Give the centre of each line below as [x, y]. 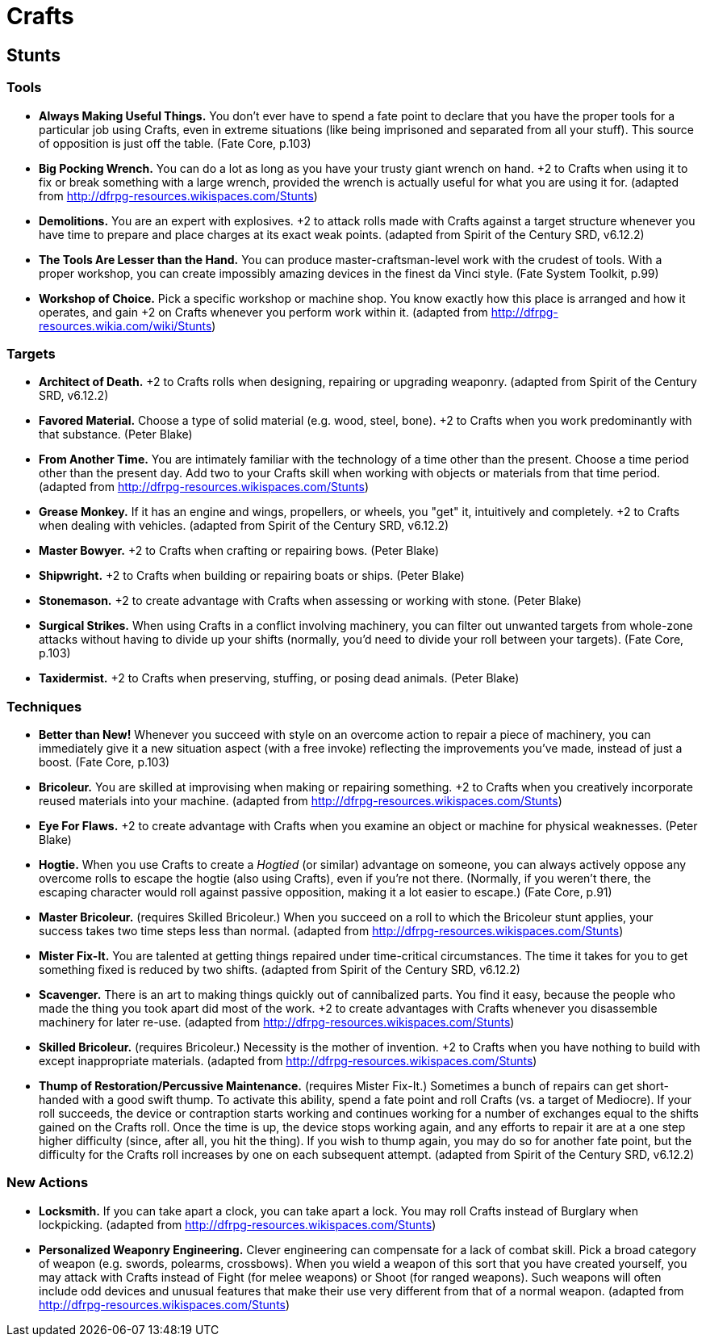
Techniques [44, 706]
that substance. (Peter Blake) [116, 434]
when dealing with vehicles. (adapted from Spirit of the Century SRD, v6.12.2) [244, 526]
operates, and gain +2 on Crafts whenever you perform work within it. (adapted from [263, 312]
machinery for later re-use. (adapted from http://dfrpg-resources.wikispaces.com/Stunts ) [277, 1022]
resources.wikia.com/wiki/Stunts [125, 325]
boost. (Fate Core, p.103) [104, 762]
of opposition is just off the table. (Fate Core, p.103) [175, 143]
